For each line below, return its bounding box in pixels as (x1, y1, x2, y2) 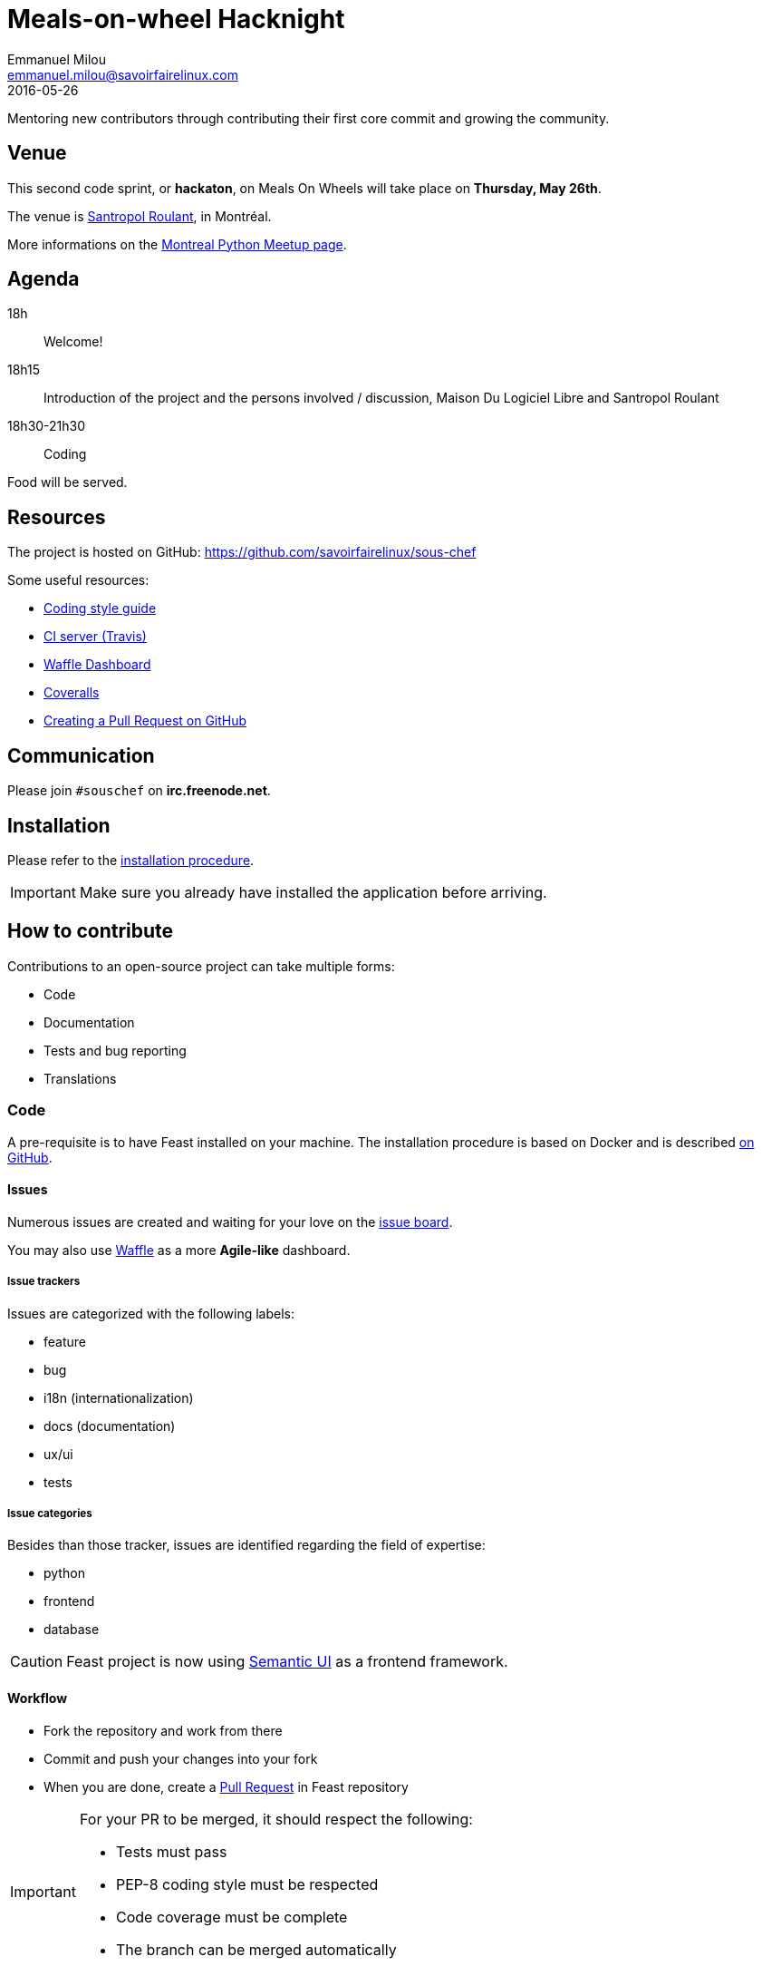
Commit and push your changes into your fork (43, 1750, 318, 1766)
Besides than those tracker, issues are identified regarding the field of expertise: (7, 1537, 486, 1553)
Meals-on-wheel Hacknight (7, 4, 345, 34)
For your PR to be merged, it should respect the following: (79, 1809, 473, 1828)
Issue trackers (7, 1275, 81, 1289)
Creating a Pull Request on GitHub (43, 713, 247, 729)
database (43, 1621, 100, 1638)
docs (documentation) (43, 1417, 176, 1434)
